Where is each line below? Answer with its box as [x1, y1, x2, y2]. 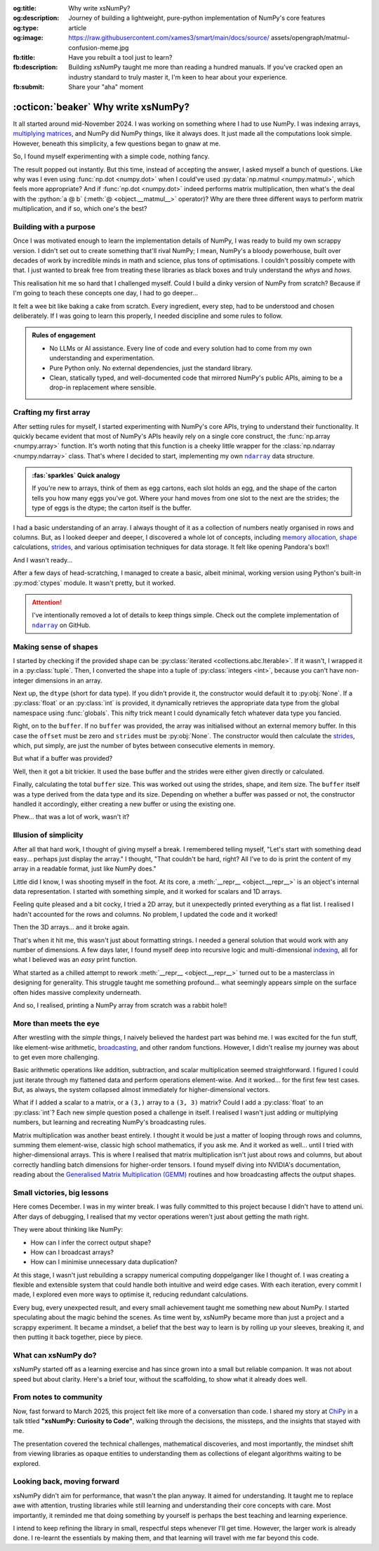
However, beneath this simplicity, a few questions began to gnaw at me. [13, 139, 221, 148]
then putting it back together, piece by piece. [13, 1333, 143, 1341]
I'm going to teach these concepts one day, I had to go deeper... [13, 289, 198, 297]
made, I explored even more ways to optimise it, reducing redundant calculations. [13, 1290, 248, 1299]
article [68, 23, 87, 32]
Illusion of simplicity [13, 830, 84, 840]
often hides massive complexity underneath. [13, 988, 142, 996]
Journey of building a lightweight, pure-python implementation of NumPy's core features [68, 14, 326, 22]
